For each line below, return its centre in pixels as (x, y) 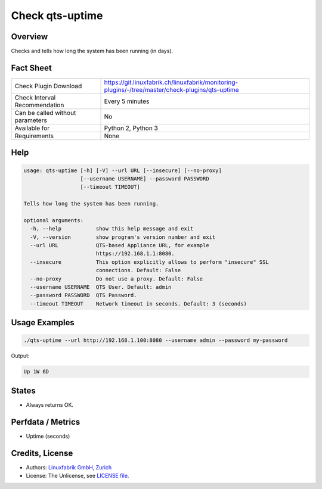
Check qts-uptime (57, 15)
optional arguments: (53, 220)
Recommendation (39, 105)
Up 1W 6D (36, 372)
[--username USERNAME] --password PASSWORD (145, 178)
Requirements (34, 136)
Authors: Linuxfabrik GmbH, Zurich (69, 467)
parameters (31, 120)
